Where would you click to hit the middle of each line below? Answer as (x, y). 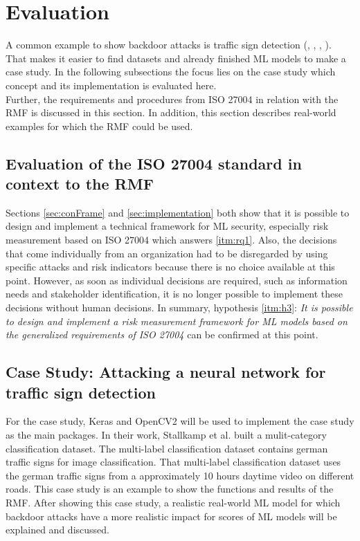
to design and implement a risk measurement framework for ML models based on (177, 321)
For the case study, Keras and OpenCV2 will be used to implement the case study (180, 421)
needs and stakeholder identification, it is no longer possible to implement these (174, 294)
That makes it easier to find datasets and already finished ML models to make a (176, 58)
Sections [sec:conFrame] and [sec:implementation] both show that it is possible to (178, 212)
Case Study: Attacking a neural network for (166, 372)
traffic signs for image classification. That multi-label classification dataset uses (173, 462)
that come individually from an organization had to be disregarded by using (167, 253)
